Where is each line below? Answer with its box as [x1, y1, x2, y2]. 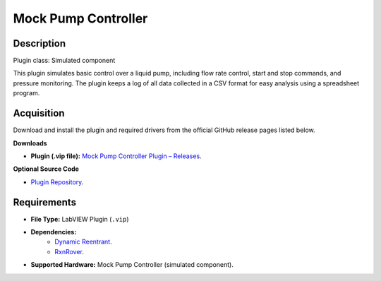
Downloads [13, 138, 47, 148]
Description [13, 37, 66, 49]
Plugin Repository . [30, 177, 84, 186]
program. [13, 89, 40, 97]
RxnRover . [54, 247, 85, 256]
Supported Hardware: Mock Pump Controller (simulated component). [30, 261, 234, 269]
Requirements [13, 196, 77, 208]
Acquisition [13, 107, 65, 119]
